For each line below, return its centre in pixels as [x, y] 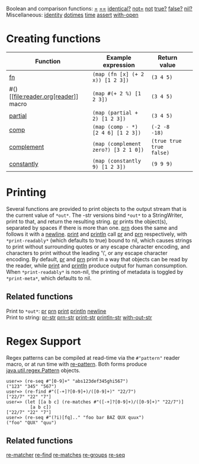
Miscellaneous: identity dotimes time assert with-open [73, 15]
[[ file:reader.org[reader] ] [44, 96]
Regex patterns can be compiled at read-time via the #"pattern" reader [93, 357]
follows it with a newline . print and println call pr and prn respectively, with [97, 234]
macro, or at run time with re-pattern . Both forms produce [76, 364]
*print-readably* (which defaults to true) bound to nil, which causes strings [99, 240]
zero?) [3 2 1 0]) [118, 150]
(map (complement [116, 144]
